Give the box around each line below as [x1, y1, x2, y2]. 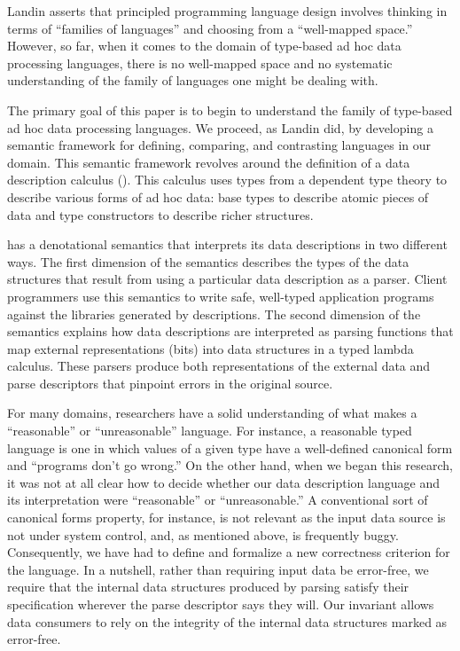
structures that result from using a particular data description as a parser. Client [7, 270, 448, 288]
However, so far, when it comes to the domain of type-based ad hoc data [7, 36, 402, 55]
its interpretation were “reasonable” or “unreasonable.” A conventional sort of [7, 490, 428, 509]
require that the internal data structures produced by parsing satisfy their [7, 577, 409, 596]
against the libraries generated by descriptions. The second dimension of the [7, 304, 421, 323]
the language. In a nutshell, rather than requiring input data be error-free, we [7, 560, 429, 578]
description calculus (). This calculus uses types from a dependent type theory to [7, 170, 448, 189]
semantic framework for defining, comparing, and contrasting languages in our [7, 136, 432, 154]
